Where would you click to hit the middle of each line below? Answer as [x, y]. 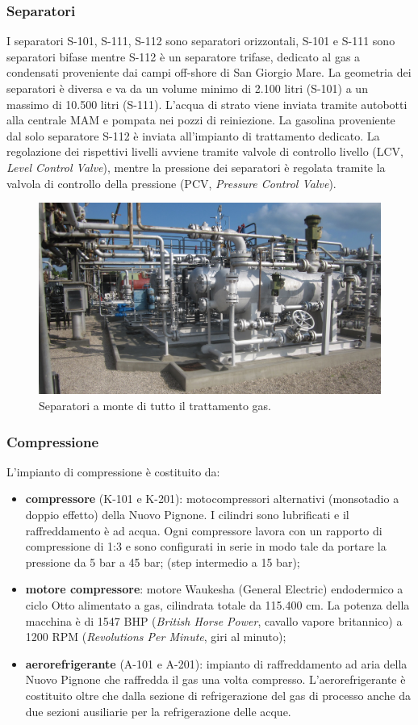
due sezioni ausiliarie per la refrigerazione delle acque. [158, 711]
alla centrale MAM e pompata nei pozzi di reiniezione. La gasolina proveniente [201, 120]
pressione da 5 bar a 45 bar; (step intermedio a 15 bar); [163, 562]
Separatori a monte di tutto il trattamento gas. [155, 405]
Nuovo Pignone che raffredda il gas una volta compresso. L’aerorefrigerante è [215, 679]
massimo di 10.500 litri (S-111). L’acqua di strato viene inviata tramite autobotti [207, 104]
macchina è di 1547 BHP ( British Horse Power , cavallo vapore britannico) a [214, 620]
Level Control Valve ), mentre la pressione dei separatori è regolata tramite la [196, 167]
